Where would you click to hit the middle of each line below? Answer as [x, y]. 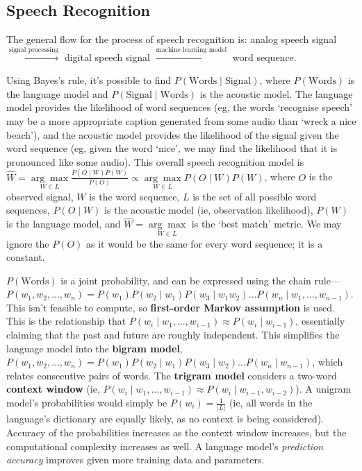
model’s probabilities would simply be [87, 403]
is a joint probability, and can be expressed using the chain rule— [200, 280]
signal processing [34, 50]
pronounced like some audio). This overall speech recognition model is [155, 161]
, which [328, 362]
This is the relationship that [66, 321]
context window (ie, [53, 389]
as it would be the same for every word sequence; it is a [204, 243]
